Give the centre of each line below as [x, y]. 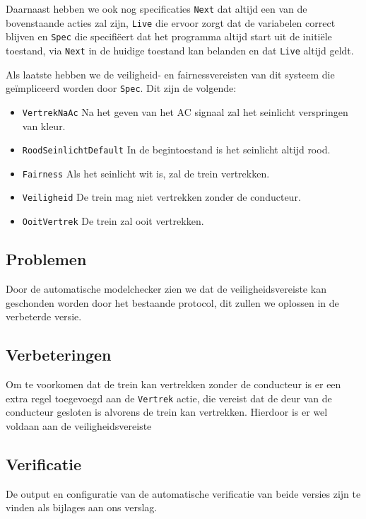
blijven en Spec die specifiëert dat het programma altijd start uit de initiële [169, 36]
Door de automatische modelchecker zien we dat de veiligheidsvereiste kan [166, 288]
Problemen [46, 259]
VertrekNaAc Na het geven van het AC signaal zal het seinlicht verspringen [185, 111]
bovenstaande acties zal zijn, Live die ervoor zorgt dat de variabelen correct [171, 22]
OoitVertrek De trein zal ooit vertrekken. [113, 221]
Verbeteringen [59, 355]
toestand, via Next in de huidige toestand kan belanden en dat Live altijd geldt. [180, 50]
